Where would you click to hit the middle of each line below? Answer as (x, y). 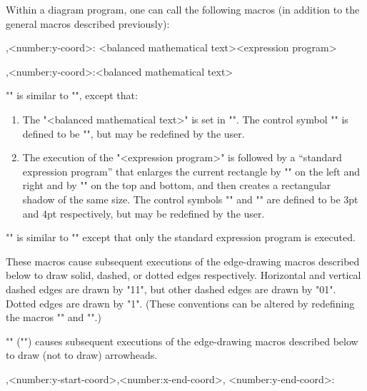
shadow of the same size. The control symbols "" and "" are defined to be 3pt (190, 199)
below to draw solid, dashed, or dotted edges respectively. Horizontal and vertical (183, 275)
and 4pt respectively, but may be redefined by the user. (144, 213)
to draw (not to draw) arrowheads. (82, 355)
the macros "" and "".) (54, 317)
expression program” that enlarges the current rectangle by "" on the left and (191, 171)
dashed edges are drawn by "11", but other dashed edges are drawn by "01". (171, 289)
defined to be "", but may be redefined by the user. (134, 133)
